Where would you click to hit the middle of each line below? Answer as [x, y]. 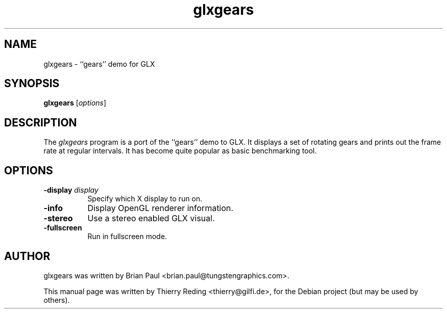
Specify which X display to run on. [145, 199]
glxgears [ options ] [75, 103]
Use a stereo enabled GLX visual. [151, 218]
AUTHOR [27, 256]
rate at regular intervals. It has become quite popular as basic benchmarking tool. [180, 151]
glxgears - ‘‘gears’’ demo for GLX [99, 64]
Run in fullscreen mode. [127, 237]
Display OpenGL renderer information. [160, 208]
